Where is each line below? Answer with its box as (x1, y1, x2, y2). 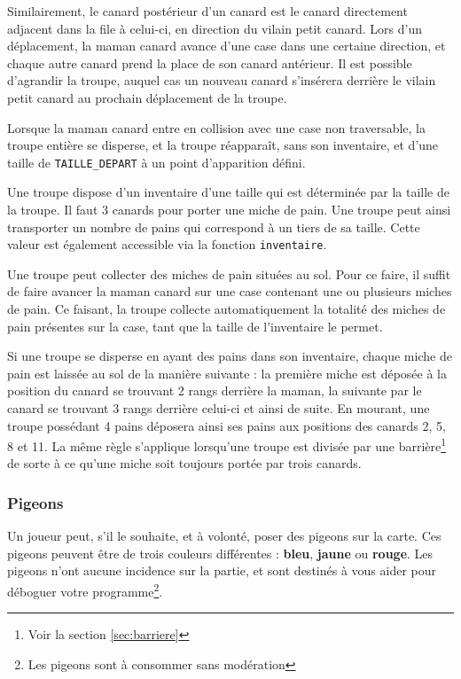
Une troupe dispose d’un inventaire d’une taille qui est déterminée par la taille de (7, 183, 449, 201)
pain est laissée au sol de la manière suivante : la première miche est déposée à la (7, 363, 447, 382)
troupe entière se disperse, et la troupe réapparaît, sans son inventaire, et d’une (7, 136, 439, 154)
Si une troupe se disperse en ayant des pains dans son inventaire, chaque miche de (7, 347, 452, 365)
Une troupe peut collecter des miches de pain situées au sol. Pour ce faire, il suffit (7, 264, 451, 283)
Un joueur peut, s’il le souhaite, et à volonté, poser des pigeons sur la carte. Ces (7, 527, 441, 545)
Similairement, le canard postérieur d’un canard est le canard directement (7, 2, 408, 20)
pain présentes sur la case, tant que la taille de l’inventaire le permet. (7, 316, 383, 335)
